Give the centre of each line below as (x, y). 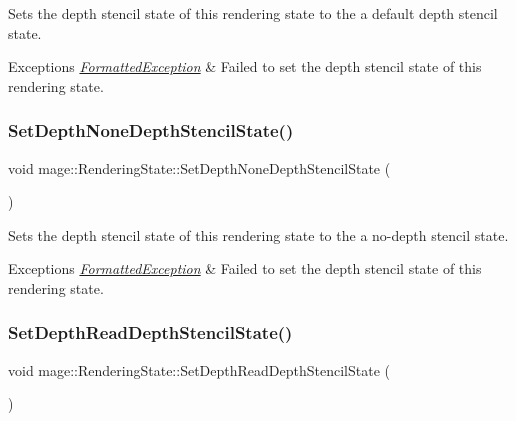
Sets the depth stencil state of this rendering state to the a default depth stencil (253, 13)
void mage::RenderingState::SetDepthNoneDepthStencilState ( (199, 167)
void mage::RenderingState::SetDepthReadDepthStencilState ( (199, 369)
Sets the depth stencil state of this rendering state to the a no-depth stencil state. (258, 234)
